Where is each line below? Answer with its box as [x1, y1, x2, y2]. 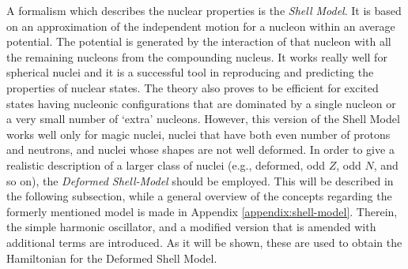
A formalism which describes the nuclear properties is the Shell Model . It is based [6, 2, 402, 18]
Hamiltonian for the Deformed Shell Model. [6, 249, 217, 266]
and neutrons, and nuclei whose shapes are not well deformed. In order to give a [6, 141, 395, 158]
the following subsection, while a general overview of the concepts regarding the [6, 188, 392, 204]
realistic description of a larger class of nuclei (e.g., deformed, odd [6, 156, 326, 173]
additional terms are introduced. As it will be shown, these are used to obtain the [6, 234, 402, 250]
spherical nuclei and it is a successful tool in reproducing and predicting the [6, 64, 374, 80]
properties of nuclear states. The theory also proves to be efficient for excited [6, 79, 379, 95]
